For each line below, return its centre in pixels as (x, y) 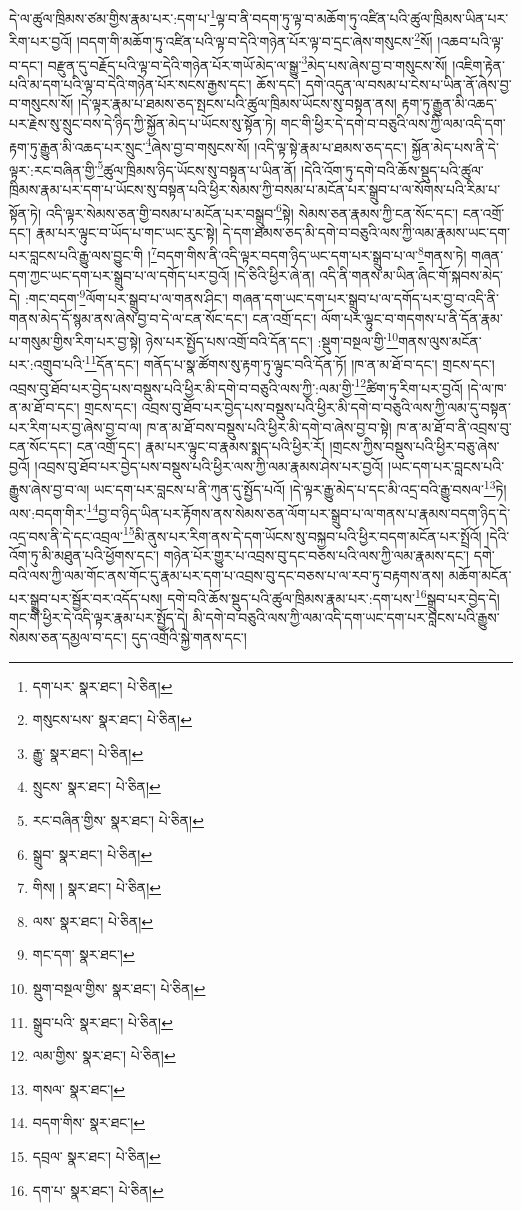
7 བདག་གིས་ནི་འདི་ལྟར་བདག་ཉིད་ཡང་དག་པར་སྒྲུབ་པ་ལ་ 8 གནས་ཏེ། (308, 254)
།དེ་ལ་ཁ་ (487, 387)
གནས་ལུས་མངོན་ (440, 340)
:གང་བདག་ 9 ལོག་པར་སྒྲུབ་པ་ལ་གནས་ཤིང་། (126, 296)
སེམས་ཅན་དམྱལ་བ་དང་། (68, 637)
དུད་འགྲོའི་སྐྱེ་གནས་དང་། (189, 637)
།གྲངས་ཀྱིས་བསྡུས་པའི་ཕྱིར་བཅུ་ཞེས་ (414, 446)
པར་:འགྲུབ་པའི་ (47, 364)
